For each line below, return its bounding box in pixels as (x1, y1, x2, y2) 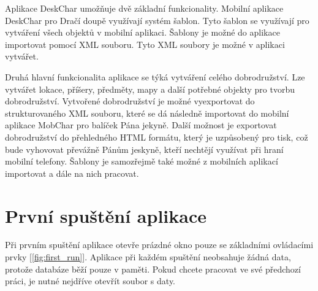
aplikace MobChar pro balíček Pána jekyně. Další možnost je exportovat (5, 118, 277, 131)
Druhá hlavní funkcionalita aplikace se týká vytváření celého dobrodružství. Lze (5, 70, 305, 83)
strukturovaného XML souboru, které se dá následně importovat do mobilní (5, 106, 289, 119)
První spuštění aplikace (5, 203, 206, 228)
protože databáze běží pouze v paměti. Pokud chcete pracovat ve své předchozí (5, 262, 301, 275)
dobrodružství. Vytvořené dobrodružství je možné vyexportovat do (5, 95, 255, 107)
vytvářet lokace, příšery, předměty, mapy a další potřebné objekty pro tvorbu (5, 82, 295, 95)
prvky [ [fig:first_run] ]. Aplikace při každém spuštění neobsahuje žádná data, (5, 250, 291, 263)
